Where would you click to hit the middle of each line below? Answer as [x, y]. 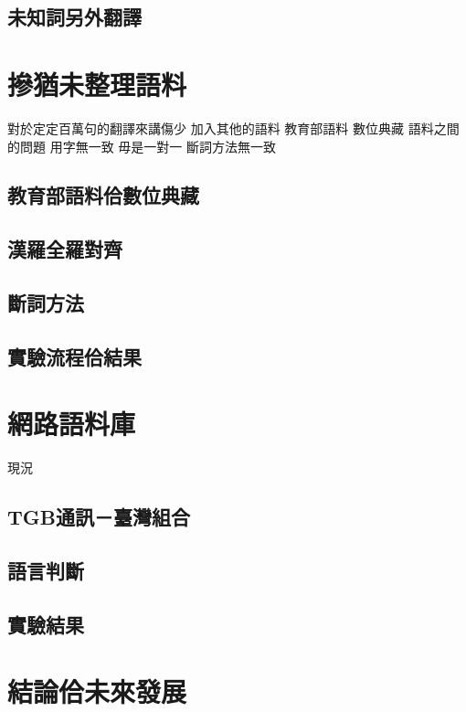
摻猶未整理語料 [97, 84]
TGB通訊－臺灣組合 [99, 517]
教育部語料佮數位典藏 [103, 195]
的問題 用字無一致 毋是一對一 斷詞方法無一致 [142, 146]
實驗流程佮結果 [74, 356]
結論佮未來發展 [97, 691]
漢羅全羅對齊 [65, 249]
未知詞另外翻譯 [74, 17]
